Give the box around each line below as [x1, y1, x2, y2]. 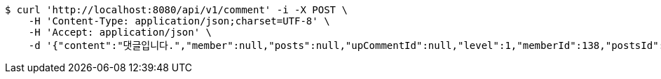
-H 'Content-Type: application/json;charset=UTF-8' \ [28, 15, 330, 27]
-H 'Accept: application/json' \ [28, 27, 212, 38]
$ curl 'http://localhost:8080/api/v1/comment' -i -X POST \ [5, 4, 348, 15]
